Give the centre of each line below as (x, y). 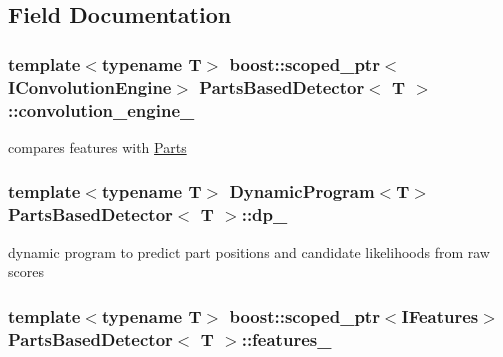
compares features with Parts (97, 146)
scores (26, 271)
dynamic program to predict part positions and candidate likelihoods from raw (249, 251)
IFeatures (440, 315)
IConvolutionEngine (90, 86)
